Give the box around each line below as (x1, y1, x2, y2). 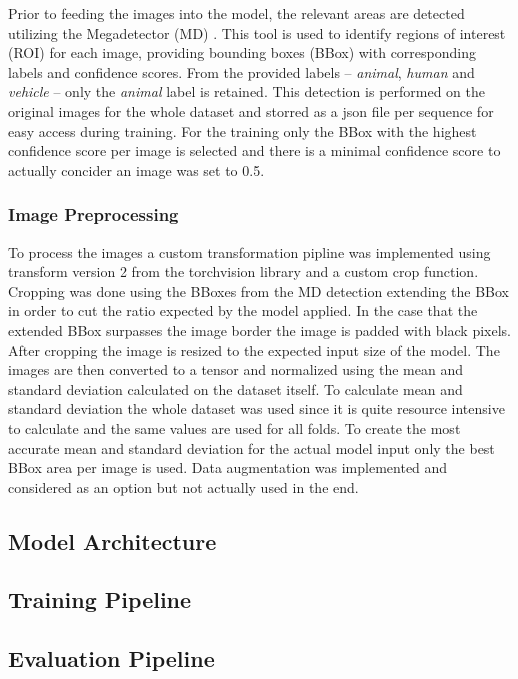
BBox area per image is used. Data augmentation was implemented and (8, 457, 448, 478)
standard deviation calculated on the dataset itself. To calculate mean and (8, 378, 463, 399)
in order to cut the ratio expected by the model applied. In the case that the (8, 300, 478, 321)
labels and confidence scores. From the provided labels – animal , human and (8, 61, 475, 82)
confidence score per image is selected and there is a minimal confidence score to (8, 140, 501, 161)
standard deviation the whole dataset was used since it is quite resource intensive (8, 398, 505, 419)
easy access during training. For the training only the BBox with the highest (8, 120, 477, 141)
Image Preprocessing (8, 202, 179, 227)
